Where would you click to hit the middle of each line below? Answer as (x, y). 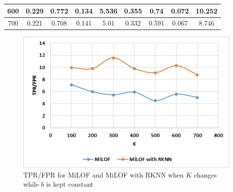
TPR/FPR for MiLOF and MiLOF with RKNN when (104, 174)
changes (205, 174)
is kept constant (70, 184)
